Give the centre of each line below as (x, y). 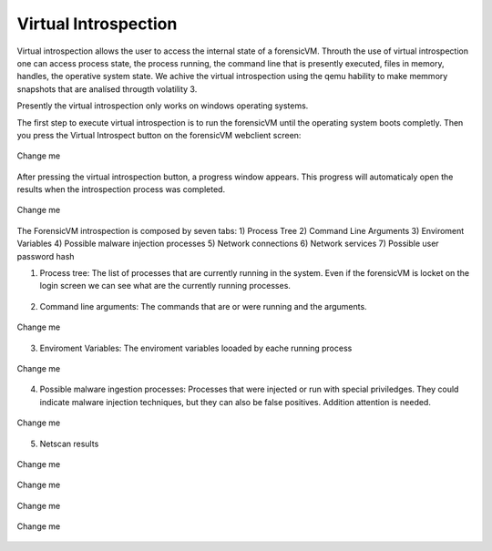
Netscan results (69, 444)
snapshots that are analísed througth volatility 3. (107, 89)
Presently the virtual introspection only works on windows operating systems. (163, 106)
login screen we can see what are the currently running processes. (165, 286)
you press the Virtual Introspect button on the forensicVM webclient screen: (159, 135)
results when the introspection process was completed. (121, 189)
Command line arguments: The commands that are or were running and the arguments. (204, 306)
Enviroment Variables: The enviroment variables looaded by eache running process (196, 348)
